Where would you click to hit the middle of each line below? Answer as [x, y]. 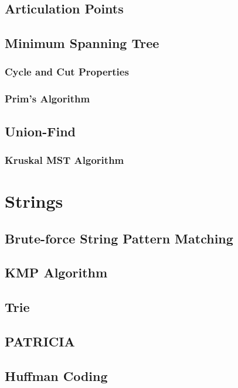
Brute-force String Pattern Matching [119, 238]
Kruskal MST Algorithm [64, 159]
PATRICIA [40, 341]
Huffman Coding [56, 375]
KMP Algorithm [56, 272]
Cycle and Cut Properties [67, 72]
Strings [34, 201]
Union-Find [40, 131]
